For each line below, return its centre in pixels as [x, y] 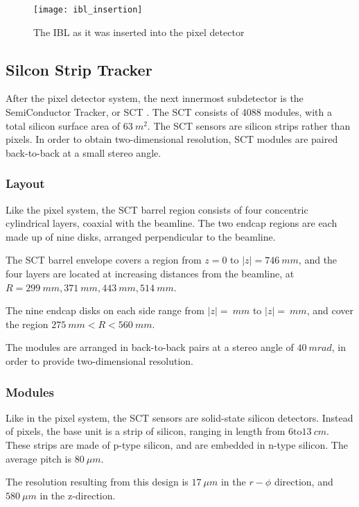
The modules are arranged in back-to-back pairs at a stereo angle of [150, 347]
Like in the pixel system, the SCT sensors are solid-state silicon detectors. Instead [179, 417]
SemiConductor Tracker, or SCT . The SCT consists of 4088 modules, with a [169, 112]
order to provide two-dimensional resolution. [99, 360]
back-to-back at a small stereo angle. [84, 152]
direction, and [304, 482]
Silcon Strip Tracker [79, 69]
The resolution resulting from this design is [97, 482]
